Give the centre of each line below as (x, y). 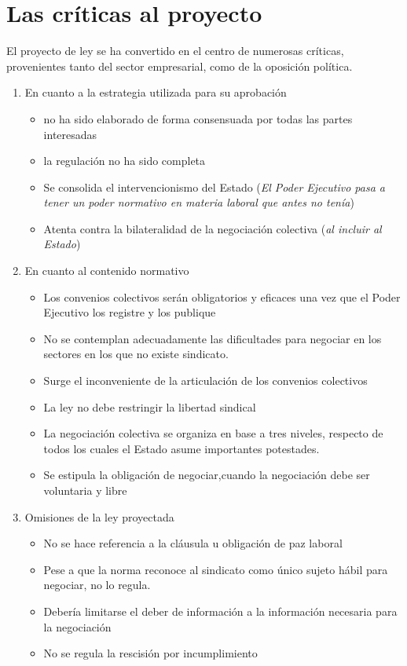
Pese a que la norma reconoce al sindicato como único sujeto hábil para (216, 569)
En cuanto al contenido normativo (107, 271)
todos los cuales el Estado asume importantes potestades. (181, 448)
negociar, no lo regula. (97, 585)
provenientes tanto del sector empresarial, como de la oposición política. (180, 66)
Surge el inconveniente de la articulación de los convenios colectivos (205, 381)
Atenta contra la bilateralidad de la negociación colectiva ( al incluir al (213, 228)
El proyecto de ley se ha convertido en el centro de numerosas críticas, (175, 51)
